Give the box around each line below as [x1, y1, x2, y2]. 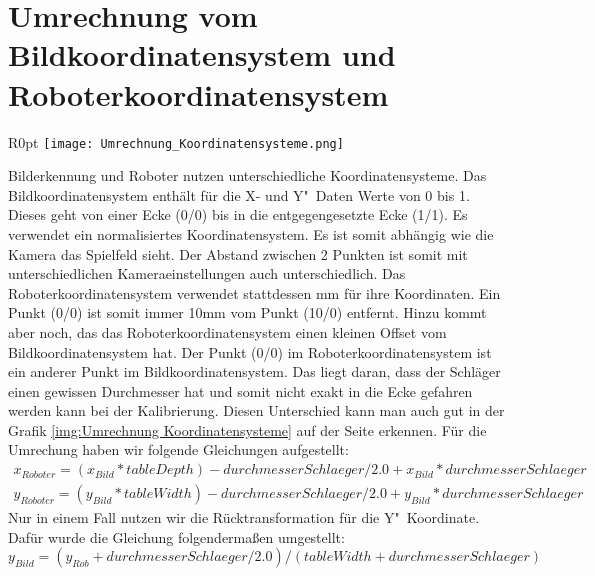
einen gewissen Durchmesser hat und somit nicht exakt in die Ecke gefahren [8, 380, 473, 401]
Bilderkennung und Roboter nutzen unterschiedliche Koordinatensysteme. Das [8, 165, 487, 186]
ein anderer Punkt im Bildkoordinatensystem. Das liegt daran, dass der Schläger [8, 361, 501, 382]
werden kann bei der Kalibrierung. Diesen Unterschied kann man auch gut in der [8, 400, 505, 421]
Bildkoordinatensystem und [8, 34, 396, 75]
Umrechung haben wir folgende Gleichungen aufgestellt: [8, 439, 349, 460]
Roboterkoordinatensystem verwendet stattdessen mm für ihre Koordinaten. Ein [8, 282, 501, 303]
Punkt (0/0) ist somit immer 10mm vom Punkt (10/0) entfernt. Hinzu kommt [8, 302, 487, 323]
